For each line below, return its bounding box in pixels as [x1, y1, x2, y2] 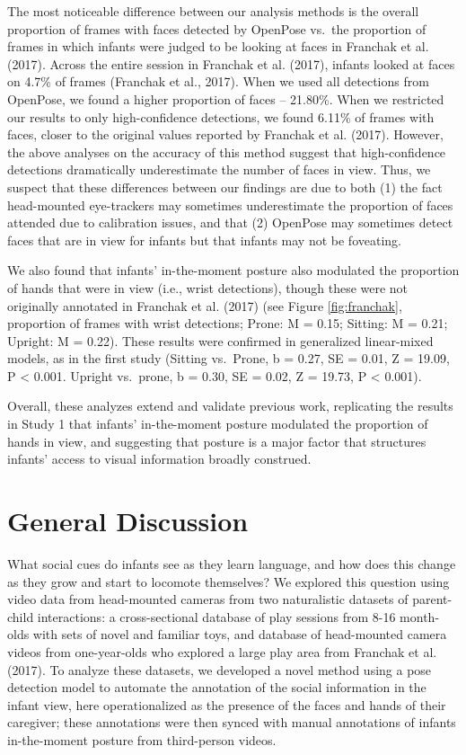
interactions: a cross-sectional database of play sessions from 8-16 [37, 607, 396, 626]
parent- [412, 590, 453, 608]
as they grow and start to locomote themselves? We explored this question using [7, 572, 450, 591]
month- [400, 607, 440, 626]
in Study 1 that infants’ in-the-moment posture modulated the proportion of [7, 414, 428, 433]
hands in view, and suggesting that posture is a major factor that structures [7, 431, 426, 450]
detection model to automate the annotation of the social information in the [7, 678, 426, 697]
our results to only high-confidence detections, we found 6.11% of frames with [7, 107, 435, 126]
